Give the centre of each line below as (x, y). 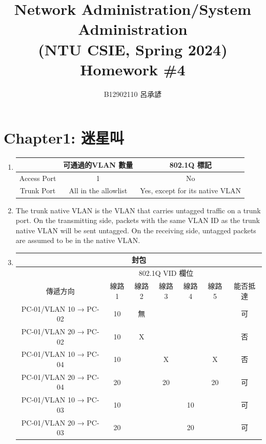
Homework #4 (133, 69)
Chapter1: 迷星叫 (64, 138)
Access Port (38, 178)
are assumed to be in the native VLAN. (78, 240)
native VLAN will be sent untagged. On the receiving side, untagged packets (136, 230)
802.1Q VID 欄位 (166, 273)
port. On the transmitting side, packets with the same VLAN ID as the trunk (138, 220)
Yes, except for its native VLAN (191, 190)
